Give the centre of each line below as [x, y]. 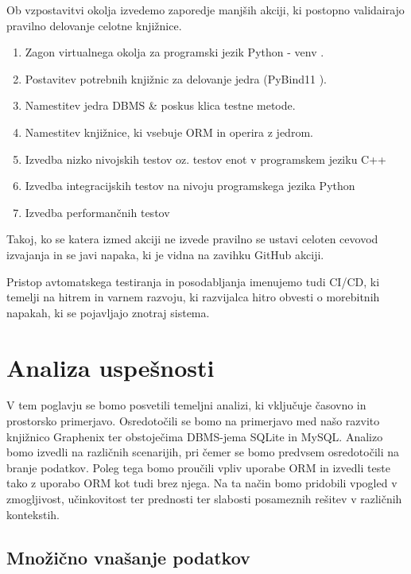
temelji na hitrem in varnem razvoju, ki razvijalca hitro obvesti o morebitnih [193, 297]
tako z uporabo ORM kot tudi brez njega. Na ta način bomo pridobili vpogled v [202, 483]
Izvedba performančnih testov [97, 212]
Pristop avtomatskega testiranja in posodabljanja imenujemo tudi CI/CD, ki [193, 281]
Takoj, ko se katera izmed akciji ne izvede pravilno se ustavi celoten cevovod [192, 239]
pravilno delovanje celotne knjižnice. [94, 25]
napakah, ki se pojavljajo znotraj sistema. [108, 312]
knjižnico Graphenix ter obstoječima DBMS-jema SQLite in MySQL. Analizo [195, 436]
